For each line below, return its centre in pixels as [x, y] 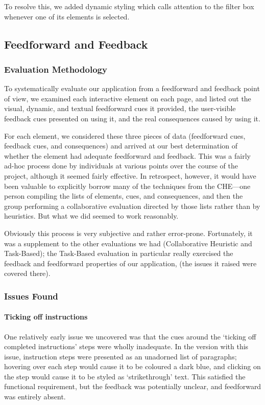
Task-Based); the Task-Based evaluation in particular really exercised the [119, 253]
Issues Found [31, 296]
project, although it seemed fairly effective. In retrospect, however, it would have [130, 175]
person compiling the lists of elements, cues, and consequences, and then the [124, 196]
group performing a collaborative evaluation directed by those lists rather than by [132, 206]
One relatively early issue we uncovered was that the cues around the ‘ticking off [130, 336]
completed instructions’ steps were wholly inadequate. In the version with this [126, 346]
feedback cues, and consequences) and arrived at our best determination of [121, 146]
